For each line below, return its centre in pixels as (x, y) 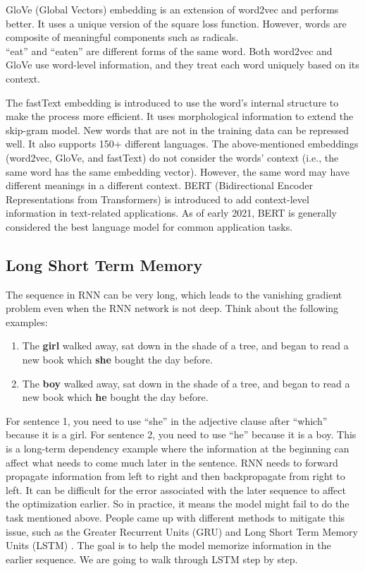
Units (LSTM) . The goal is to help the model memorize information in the (168, 545)
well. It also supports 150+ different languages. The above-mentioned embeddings (182, 144)
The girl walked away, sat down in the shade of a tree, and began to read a (185, 345)
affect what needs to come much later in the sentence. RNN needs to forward (172, 462)
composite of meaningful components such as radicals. (122, 37)
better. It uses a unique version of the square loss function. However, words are (176, 23)
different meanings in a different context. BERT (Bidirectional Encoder (159, 185)
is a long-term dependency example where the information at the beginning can (178, 449)
